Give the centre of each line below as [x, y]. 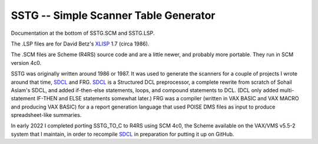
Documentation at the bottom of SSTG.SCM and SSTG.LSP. [83, 33]
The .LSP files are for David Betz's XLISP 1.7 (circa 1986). [80, 44]
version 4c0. [26, 63]
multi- [287, 90]
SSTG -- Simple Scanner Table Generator [113, 15]
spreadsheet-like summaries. [46, 115]
